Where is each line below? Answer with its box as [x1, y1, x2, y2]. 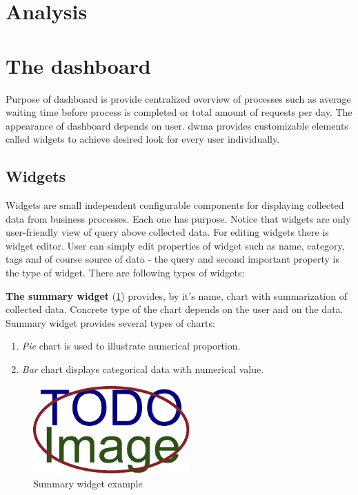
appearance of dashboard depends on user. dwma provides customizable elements [6, 118, 348, 132]
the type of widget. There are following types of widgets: [6, 265, 245, 280]
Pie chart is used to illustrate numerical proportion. [21, 339, 241, 353]
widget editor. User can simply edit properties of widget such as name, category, [6, 238, 345, 252]
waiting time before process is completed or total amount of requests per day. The [6, 105, 352, 119]
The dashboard [6, 51, 151, 79]
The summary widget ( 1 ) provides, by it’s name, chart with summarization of [6, 288, 347, 303]
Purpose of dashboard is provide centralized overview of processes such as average [6, 91, 351, 105]
